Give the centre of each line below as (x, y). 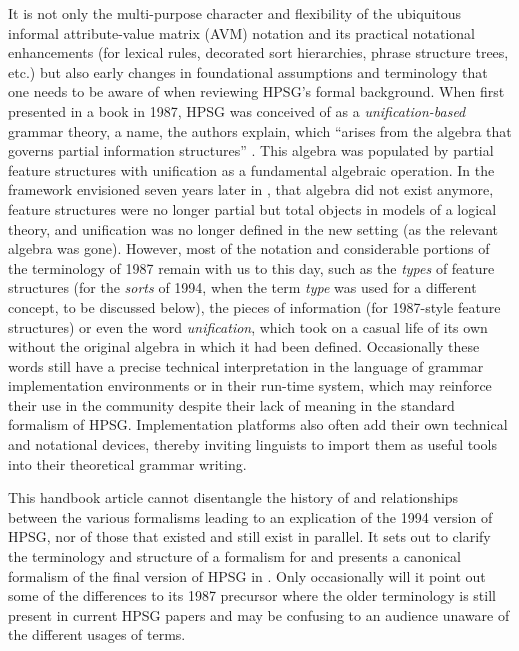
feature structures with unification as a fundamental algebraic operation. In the (251, 169)
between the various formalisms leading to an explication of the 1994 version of (250, 516)
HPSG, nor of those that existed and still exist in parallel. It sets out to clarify (249, 536)
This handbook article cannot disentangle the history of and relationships (233, 497)
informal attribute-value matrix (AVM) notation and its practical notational (241, 32)
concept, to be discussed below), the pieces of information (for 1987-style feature (254, 306)
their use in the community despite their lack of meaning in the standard (231, 404)
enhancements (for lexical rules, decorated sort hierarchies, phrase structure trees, (258, 52)
